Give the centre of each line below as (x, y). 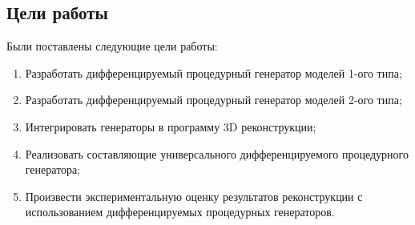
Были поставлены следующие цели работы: (112, 46)
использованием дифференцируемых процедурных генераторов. (180, 212)
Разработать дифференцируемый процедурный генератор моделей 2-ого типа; (214, 100)
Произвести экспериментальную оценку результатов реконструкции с (194, 196)
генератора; (53, 169)
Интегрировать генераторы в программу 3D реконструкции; (171, 126)
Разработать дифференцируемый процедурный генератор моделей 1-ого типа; (214, 72)
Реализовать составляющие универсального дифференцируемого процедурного (217, 153)
